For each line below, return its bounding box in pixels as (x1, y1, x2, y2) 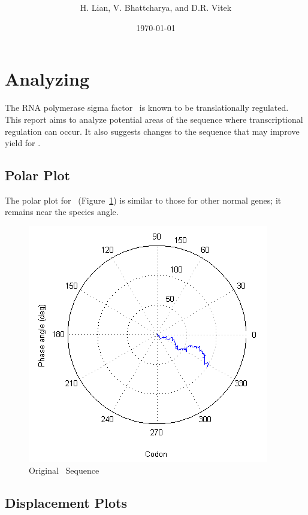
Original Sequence (29, 463, 99, 476)
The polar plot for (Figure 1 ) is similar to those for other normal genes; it (5, 193, 282, 206)
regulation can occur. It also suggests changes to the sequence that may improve (5, 125, 300, 137)
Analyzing (5, 66, 90, 91)
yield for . (5, 137, 41, 149)
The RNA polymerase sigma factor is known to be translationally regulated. (5, 101, 289, 114)
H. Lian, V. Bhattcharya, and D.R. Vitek (80, 1, 232, 14)
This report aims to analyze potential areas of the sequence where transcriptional (5, 113, 303, 125)
